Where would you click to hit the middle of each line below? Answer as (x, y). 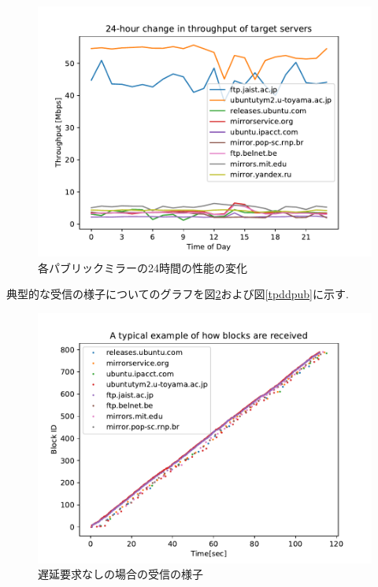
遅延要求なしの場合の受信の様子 (120, 574)
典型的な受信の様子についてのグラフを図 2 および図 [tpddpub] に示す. (178, 294)
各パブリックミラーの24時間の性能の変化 (143, 267)
